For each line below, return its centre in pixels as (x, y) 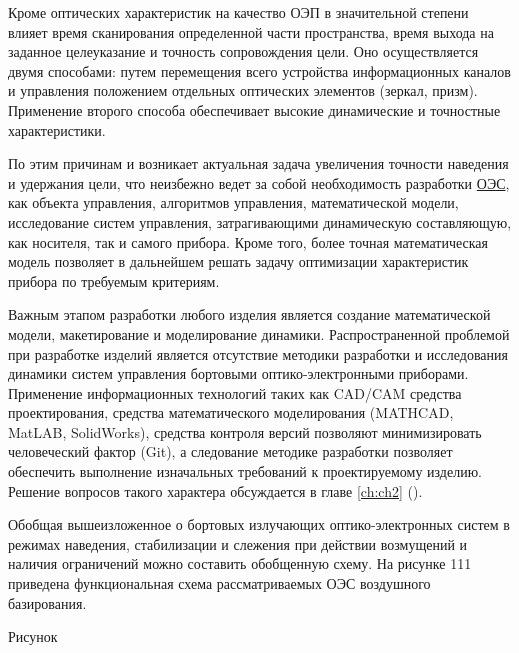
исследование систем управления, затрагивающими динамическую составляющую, (260, 221)
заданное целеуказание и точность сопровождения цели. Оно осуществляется (243, 51)
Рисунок (33, 636)
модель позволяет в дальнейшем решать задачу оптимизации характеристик (238, 261)
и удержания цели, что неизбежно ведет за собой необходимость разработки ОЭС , (259, 182)
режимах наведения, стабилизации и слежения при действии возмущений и (238, 543)
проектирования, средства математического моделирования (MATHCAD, (231, 412)
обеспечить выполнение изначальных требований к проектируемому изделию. (245, 471)
